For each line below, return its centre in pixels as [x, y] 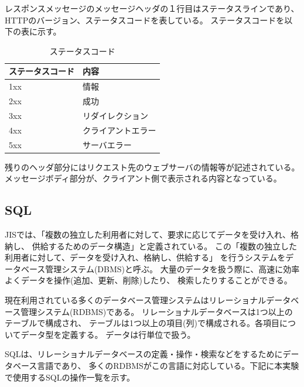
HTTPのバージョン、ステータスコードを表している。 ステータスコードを [145, 20]
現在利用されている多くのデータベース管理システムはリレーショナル [136, 300]
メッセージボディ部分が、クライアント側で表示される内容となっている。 [143, 178]
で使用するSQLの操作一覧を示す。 [70, 377]
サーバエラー [107, 144]
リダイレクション [115, 115]
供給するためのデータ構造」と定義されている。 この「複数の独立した [164, 246]
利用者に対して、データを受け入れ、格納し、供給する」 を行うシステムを [145, 257]
